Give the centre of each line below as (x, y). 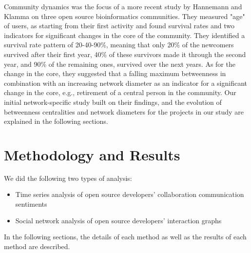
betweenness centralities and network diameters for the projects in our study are (124, 111)
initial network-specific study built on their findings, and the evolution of (113, 102)
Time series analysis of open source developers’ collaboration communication (130, 194)
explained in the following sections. (56, 121)
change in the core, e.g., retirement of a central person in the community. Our (120, 92)
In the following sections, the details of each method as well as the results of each (125, 237)
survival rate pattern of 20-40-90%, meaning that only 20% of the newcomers (119, 45)
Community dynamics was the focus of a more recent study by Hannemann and (123, 6)
